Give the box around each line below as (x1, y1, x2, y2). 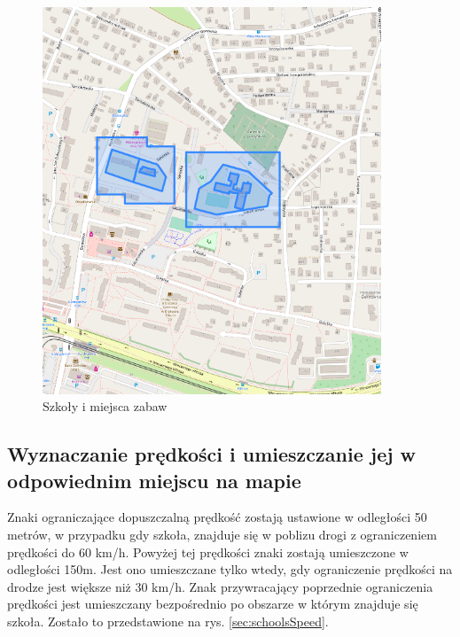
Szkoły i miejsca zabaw (43, 397, 168, 416)
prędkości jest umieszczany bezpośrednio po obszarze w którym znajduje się (7, 594, 418, 613)
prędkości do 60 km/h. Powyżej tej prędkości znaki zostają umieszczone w (7, 542, 409, 561)
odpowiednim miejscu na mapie (7, 466, 301, 493)
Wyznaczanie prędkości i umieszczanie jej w (7, 440, 417, 468)
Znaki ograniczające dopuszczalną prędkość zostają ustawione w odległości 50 (7, 508, 427, 526)
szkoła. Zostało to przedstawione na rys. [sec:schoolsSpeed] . (7, 612, 329, 631)
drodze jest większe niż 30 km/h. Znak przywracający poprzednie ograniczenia (7, 577, 433, 595)
